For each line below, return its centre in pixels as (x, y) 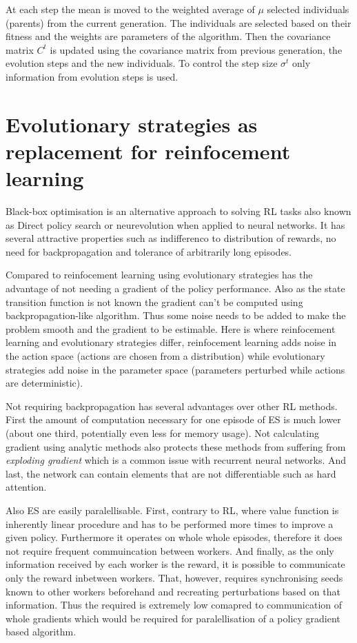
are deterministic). (44, 383)
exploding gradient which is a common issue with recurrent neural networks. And (176, 460)
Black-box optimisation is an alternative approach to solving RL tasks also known (178, 211)
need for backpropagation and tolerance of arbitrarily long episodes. (149, 251)
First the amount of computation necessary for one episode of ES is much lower (173, 419)
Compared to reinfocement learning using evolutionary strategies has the (159, 275)
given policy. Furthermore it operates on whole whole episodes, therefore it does (174, 537)
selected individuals (308, 9)
